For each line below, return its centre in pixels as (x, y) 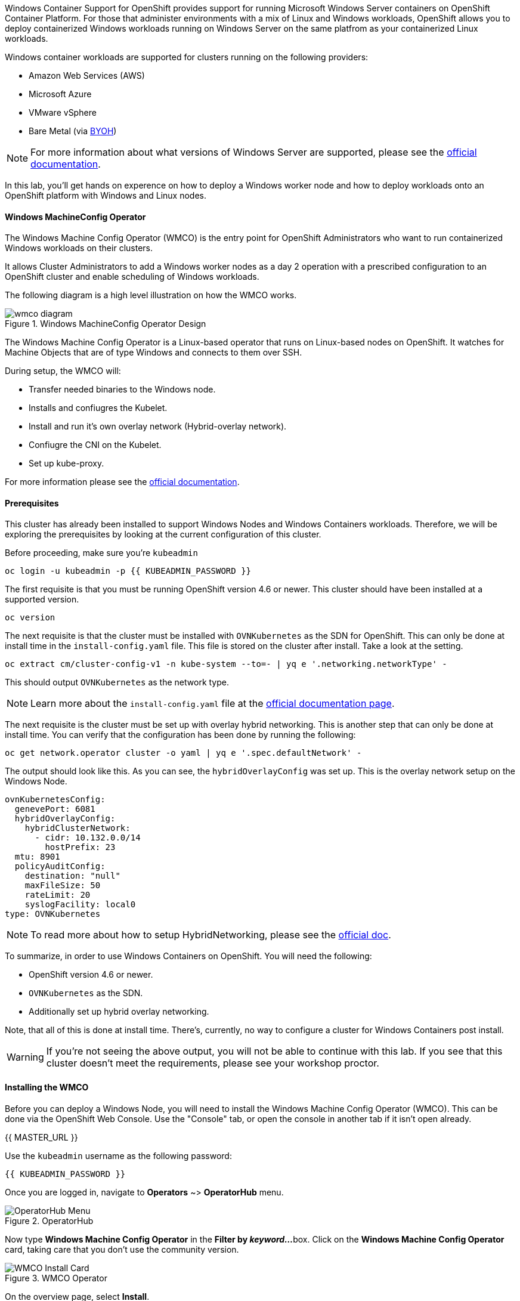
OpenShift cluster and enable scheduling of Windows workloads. (132, 277)
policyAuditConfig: (60, 866)
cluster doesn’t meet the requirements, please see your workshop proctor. (213, 1063)
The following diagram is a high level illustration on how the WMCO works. (151, 295)
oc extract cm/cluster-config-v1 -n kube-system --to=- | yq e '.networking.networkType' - (226, 664)
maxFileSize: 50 (63, 886)
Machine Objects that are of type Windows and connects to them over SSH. (154, 353)
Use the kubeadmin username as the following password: (118, 1155)
